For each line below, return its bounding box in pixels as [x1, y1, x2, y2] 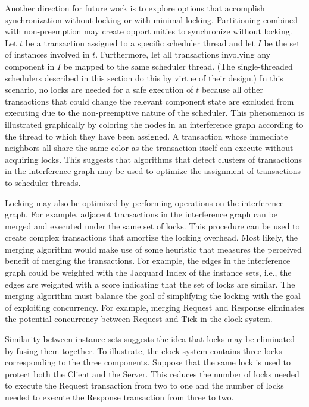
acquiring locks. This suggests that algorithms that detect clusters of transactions [5, 153, 302, 165]
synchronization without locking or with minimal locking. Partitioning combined [5, 13, 298, 26]
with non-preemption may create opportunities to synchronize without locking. [5, 25, 292, 37]
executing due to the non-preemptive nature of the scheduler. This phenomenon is [5, 106, 304, 119]
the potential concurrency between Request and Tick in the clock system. [5, 313, 273, 325]
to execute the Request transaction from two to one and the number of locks [5, 379, 284, 392]
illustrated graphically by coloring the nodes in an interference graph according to [5, 118, 304, 130]
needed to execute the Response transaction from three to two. [5, 391, 234, 403]
